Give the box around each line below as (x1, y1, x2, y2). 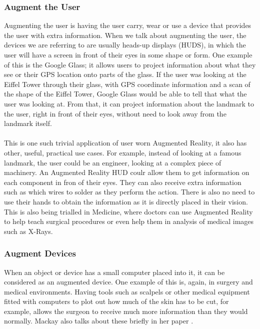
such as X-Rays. (4, 225, 53, 236)
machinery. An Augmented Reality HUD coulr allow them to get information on (4, 167, 249, 177)
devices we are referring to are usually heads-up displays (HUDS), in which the (4, 39, 246, 50)
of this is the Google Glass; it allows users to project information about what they (4, 59, 256, 69)
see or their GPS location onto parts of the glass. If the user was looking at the (4, 69, 246, 79)
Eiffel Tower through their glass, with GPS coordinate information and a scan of (4, 78, 250, 89)
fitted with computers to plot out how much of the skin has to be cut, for (4, 296, 229, 306)
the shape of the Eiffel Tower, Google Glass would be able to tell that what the (4, 88, 247, 99)
